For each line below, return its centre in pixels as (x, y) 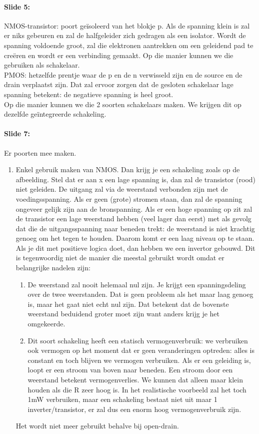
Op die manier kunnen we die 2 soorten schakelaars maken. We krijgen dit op (123, 104)
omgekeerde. (46, 324)
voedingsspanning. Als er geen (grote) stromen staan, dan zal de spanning (129, 198)
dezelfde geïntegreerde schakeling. (55, 114)
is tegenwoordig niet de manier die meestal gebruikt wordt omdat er (120, 258)
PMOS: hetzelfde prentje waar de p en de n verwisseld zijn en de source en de (123, 74)
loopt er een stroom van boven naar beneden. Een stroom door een (130, 370)
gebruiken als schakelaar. (42, 65)
